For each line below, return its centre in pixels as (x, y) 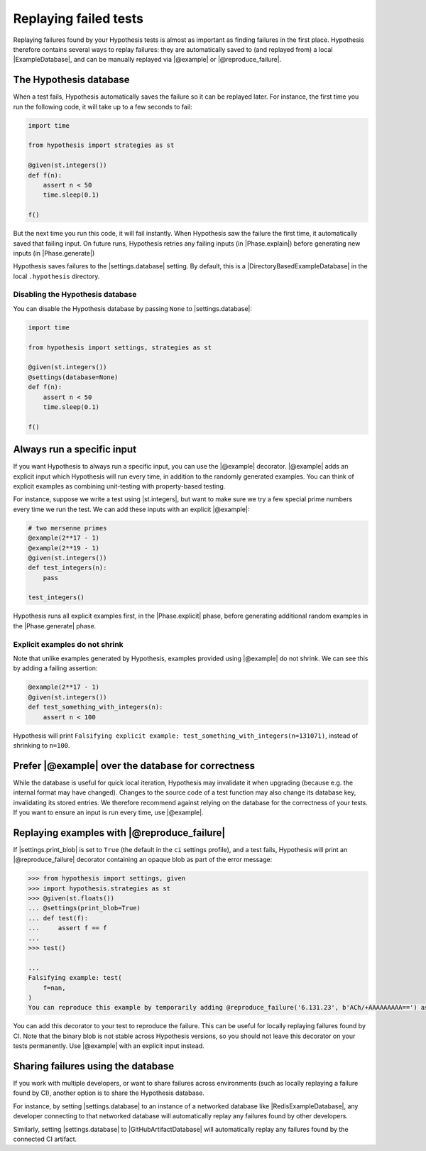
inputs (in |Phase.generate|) (54, 253)
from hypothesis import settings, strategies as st (120, 347)
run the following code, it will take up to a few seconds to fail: (103, 107)
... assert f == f (67, 928)
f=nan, (54, 988)
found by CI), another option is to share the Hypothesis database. (109, 1093)
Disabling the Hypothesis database (75, 295)
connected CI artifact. (45, 1139)
